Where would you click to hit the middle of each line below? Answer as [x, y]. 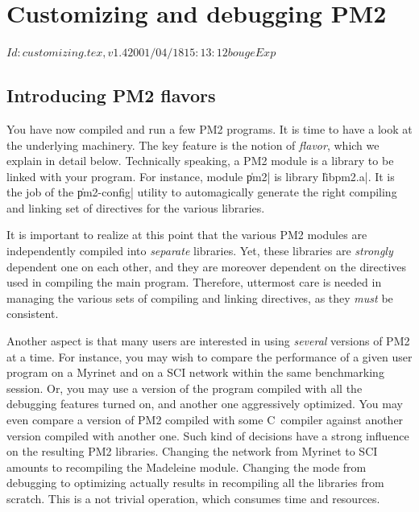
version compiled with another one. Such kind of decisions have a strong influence [208, 435]
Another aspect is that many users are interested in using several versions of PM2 [208, 341]
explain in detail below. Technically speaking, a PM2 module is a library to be [200, 161]
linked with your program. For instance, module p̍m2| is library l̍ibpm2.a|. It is [201, 176]
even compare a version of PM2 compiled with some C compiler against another [205, 420]
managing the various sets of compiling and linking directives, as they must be [200, 297]
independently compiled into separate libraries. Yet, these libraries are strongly [200, 251]
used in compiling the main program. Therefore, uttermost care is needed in [194, 282]
